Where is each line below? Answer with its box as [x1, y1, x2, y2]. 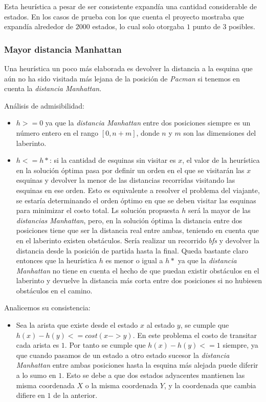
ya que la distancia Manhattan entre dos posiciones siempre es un [45, 117, 251, 128]
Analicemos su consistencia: [4, 302, 91, 313]
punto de [192, 21, 220, 32]
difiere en [16, 390, 45, 400]
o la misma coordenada [85, 379, 158, 390]
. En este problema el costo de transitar [132, 329, 257, 340]
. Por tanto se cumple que [64, 340, 146, 350]
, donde [136, 127, 160, 138]
